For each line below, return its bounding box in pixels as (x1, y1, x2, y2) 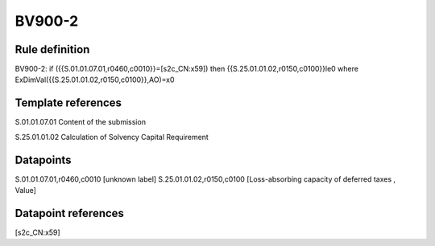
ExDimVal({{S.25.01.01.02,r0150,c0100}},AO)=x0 (14, 75, 175, 84)
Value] (14, 186, 36, 195)
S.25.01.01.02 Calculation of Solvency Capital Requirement (14, 132, 209, 141)
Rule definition (14, 43, 90, 56)
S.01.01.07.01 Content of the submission (14, 117, 147, 127)
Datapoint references (14, 206, 125, 220)
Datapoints (14, 153, 72, 166)
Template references (14, 96, 122, 110)
